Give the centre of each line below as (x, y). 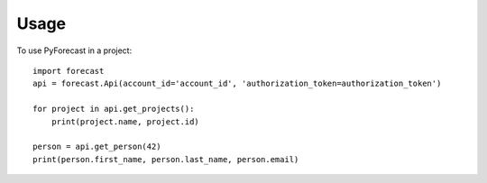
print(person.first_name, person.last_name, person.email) (166, 159)
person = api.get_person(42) (97, 147)
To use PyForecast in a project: (74, 50)
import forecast (69, 71)
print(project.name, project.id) (125, 121)
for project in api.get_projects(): (114, 109)
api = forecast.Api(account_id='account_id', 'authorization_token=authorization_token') (237, 84)
